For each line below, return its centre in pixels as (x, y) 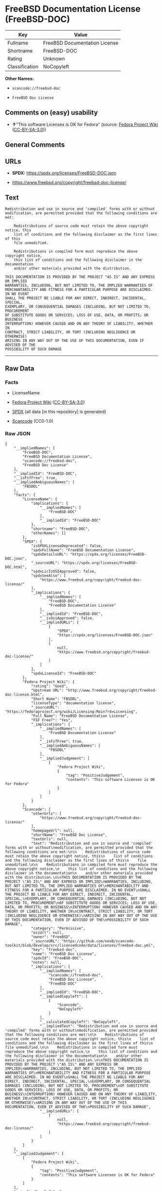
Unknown (54, 58)
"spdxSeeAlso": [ (49, 576)
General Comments (35, 145)
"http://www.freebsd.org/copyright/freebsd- (112, 690)
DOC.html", (16, 567)
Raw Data (20, 368)
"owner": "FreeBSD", (52, 937)
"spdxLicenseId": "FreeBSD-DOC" (64, 673)
